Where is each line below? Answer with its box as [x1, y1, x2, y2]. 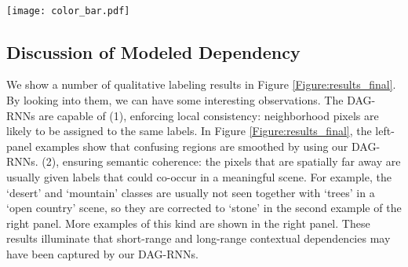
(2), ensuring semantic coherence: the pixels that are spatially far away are [42, 153, 401, 170]
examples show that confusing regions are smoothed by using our [35, 137, 348, 154]
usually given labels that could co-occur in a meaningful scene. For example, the [6, 169, 392, 185]
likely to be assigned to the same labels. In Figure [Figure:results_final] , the [6, 123, 372, 139]
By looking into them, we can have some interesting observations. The [6, 92, 344, 108]
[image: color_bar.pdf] [6, 5, 130, 16]
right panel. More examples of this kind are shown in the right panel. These [6, 214, 370, 231]
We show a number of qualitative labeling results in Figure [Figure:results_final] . [6, 76, 396, 93]
